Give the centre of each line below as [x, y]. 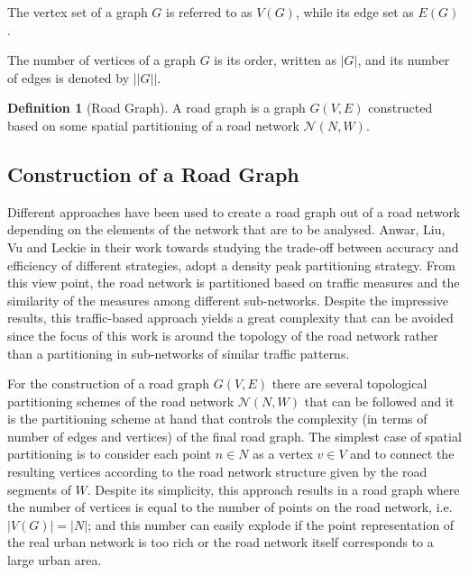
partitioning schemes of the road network [121, 401]
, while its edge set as [354, 12]
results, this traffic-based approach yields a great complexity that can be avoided [230, 318]
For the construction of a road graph [109, 383]
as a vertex [283, 454]
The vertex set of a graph [78, 12]
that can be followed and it [379, 401]
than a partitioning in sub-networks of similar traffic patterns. [179, 353]
